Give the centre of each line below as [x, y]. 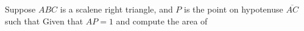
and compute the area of [162, 21]
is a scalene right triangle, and [116, 9]
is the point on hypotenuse [234, 9]
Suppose [20, 9]
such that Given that [44, 21]
